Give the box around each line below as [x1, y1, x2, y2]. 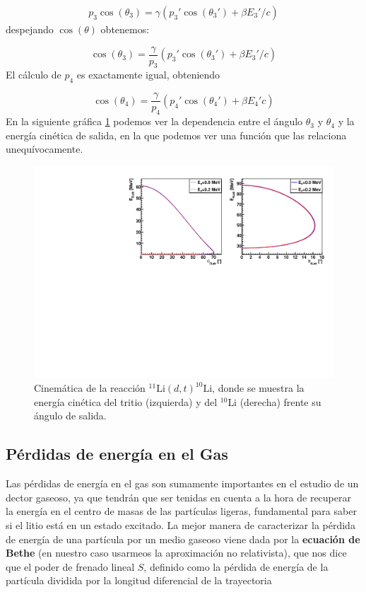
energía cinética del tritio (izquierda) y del [34, 394, 218, 409]
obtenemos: [100, 22, 150, 37]
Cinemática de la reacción [34, 381, 146, 395]
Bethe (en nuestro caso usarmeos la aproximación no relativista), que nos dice [6, 545, 347, 560]
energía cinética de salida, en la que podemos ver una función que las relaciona [6, 127, 347, 142]
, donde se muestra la [212, 381, 305, 395]
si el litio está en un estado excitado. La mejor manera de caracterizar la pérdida [6, 517, 355, 532]
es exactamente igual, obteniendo [76, 67, 220, 82]
